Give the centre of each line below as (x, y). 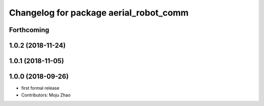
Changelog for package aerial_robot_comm (99, 13)
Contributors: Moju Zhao (46, 95)
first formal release (40, 88)
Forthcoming (29, 30)
